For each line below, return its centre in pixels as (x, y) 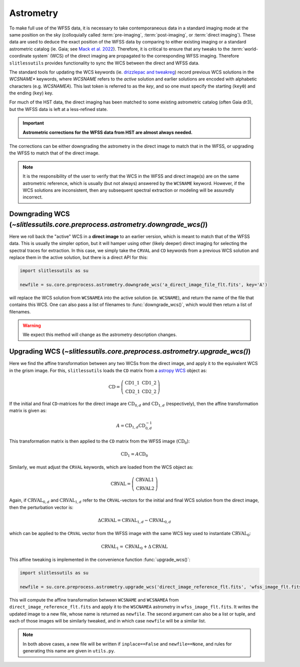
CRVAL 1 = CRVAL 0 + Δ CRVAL (134, 547)
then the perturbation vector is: (41, 507)
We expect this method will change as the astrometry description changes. (100, 334)
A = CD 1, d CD (131, 426)
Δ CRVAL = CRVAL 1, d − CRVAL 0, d (134, 521)
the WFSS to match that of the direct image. (54, 153)
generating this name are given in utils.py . (69, 651)
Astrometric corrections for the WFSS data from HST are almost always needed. (107, 132)
